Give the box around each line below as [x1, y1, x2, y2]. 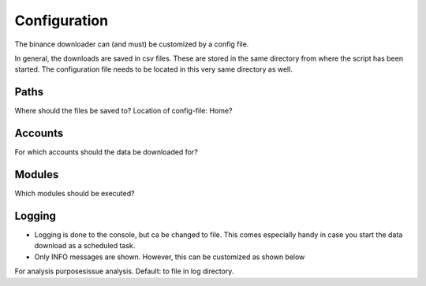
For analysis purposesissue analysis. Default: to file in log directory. [14, 266, 234, 276]
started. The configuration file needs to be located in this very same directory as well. [14, 65, 293, 74]
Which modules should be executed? [14, 189, 135, 199]
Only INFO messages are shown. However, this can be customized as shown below [34, 252, 305, 262]
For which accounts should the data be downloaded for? [14, 147, 199, 157]
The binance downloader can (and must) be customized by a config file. [14, 39, 249, 49]
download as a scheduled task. [34, 241, 136, 251]
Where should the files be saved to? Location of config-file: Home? [14, 106, 233, 116]
